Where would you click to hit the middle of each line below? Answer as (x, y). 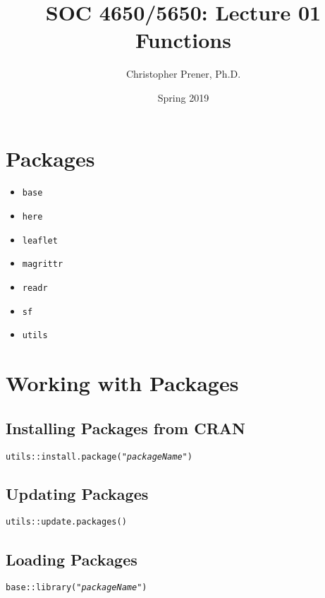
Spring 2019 (183, 97)
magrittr (43, 264)
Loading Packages (72, 559)
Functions (183, 40)
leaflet (40, 240)
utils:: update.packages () (66, 522)
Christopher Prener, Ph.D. (183, 74)
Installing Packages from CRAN (125, 427)
